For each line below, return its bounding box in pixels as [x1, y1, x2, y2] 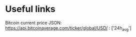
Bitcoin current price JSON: [5, 20, 62, 26]
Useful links [5, 3, 56, 15]
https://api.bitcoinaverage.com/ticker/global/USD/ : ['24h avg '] [5, 25, 131, 32]
